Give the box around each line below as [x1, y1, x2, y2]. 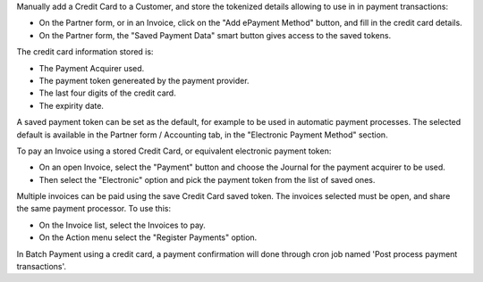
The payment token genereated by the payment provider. [38, 75, 250, 86]
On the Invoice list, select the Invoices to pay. [38, 220, 206, 230]
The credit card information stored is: [16, 46, 154, 57]
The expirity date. [38, 100, 105, 111]
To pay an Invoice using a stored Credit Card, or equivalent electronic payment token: [16, 145, 332, 156]
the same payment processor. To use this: [16, 203, 172, 214]
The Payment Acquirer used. [38, 62, 145, 73]
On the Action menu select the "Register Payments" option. [38, 232, 258, 243]
